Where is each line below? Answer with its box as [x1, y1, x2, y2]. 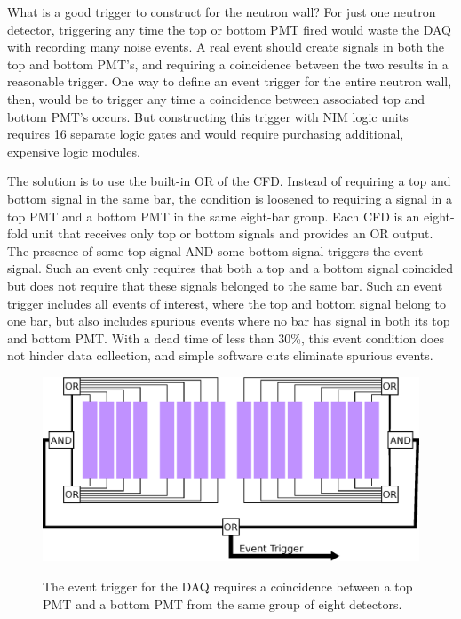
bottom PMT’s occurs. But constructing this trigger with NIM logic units [7, 107, 409, 125]
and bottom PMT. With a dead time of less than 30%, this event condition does [7, 328, 445, 347]
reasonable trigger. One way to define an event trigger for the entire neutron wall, [7, 72, 452, 91]
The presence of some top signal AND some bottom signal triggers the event [7, 241, 424, 260]
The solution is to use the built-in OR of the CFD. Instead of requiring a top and [7, 172, 451, 190]
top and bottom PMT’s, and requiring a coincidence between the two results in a [7, 54, 449, 73]
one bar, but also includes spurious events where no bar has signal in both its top [7, 311, 450, 330]
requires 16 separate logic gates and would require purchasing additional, [7, 125, 404, 143]
